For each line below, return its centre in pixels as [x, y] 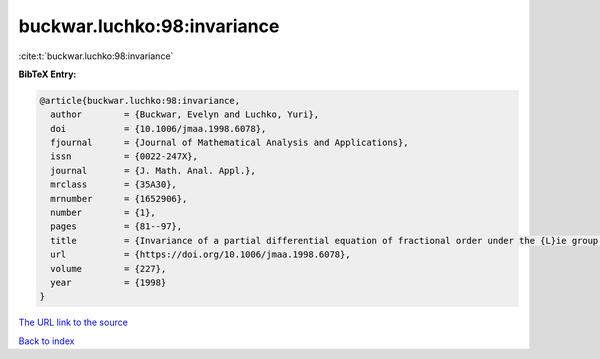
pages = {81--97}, [116, 226]
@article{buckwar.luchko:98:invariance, [139, 100]
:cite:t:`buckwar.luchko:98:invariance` [96, 56]
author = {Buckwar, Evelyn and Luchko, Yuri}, [185, 114]
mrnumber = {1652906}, [119, 198]
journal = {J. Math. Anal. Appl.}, [153, 170]
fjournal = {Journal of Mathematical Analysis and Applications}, [229, 143]
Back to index [46, 341]
